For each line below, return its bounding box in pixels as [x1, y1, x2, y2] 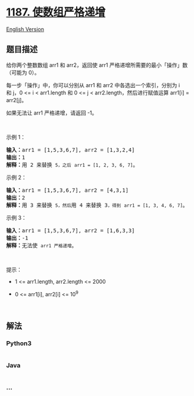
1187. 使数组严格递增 [6, 5, 106, 19]
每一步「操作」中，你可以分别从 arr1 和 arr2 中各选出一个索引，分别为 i [6, 81, 180, 88]
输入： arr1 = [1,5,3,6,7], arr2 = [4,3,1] [6, 186, 129, 194]
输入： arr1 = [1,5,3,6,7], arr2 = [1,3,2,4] [6, 146, 135, 153]
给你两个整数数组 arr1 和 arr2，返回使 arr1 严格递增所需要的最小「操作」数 [6, 61, 188, 69]
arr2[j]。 [6, 96, 27, 103]
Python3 [6, 339, 32, 347]
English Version [6, 25, 45, 33]
